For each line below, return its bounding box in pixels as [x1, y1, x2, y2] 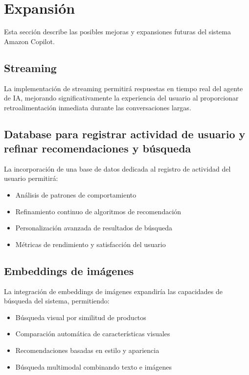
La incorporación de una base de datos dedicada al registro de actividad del [4, 163, 231, 174]
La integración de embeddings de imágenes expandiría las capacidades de [4, 286, 223, 296]
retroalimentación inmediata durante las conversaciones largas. [4, 102, 191, 112]
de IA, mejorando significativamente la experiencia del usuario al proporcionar [4, 93, 239, 103]
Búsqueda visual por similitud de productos [15, 312, 146, 322]
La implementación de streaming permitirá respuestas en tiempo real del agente [4, 83, 243, 93]
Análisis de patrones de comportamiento [15, 190, 136, 200]
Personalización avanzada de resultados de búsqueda [15, 223, 173, 233]
